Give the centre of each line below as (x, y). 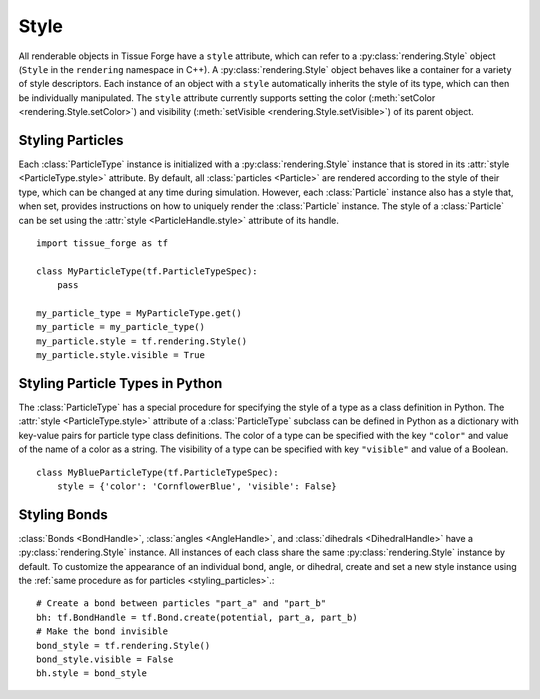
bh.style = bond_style (92, 673)
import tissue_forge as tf (102, 243)
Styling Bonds (63, 514)
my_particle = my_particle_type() (120, 327)
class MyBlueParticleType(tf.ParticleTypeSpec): (157, 472)
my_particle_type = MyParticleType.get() (139, 313)
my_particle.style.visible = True (120, 355)
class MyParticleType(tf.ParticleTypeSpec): (147, 271)
